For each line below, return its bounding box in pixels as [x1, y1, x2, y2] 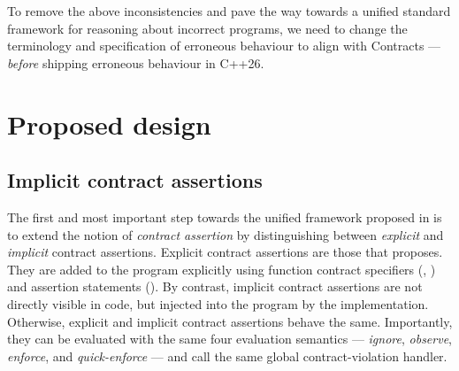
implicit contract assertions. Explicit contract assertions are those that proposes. [7, 243, 443, 261]
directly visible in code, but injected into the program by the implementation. [7, 294, 429, 313]
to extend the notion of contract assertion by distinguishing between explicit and [7, 225, 444, 243]
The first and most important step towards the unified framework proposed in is [7, 207, 442, 226]
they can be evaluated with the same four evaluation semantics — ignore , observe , [7, 329, 452, 348]
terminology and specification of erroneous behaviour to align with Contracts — [7, 36, 441, 55]
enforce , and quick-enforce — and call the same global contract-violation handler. [7, 346, 448, 365]
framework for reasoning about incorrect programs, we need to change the [7, 19, 408, 37]
